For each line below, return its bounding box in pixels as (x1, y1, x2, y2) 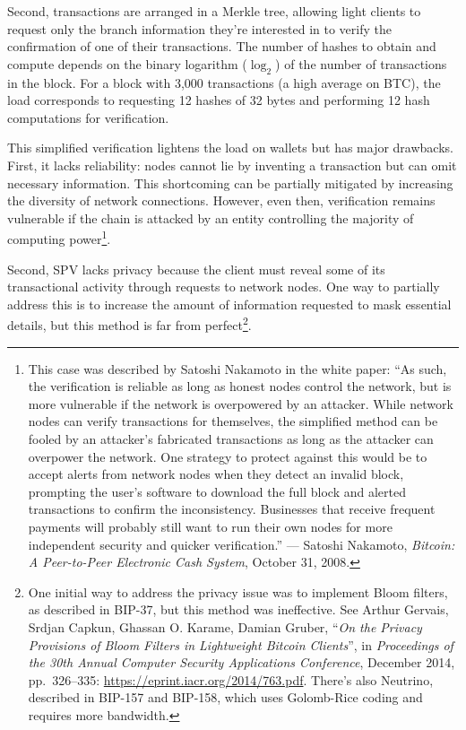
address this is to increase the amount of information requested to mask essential (7, 294, 452, 313)
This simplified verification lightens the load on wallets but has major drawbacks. (7, 138, 453, 157)
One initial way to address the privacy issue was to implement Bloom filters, (28, 582, 448, 601)
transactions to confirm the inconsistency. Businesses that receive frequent (28, 500, 436, 518)
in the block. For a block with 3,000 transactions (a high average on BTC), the (7, 73, 441, 91)
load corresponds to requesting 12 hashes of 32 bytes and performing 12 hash (7, 91, 430, 109)
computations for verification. (7, 108, 169, 126)
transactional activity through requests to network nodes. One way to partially (7, 277, 440, 296)
